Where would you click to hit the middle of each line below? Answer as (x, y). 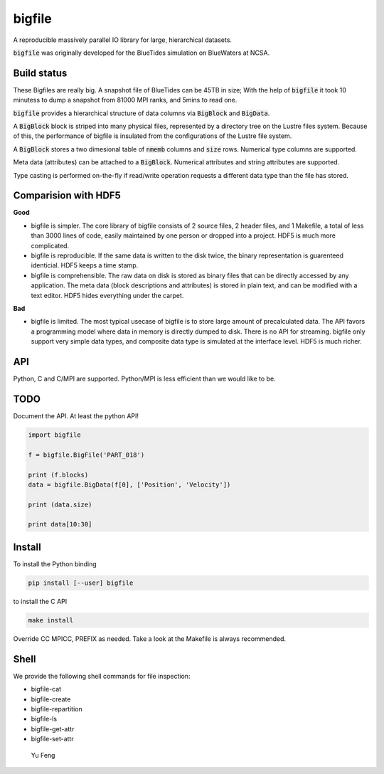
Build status (40, 73)
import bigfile (54, 435)
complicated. (50, 245)
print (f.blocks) (58, 475)
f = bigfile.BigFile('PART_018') (86, 455)
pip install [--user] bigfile (81, 583)
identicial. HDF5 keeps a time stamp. (85, 265)
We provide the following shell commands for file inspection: (102, 676)
